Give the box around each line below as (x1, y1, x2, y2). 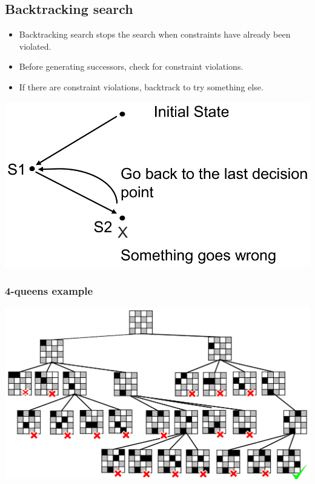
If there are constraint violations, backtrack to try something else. (19, 80, 264, 93)
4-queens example (5, 283, 93, 298)
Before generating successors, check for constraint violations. (19, 60, 244, 73)
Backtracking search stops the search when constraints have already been (19, 28, 291, 41)
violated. (19, 39, 51, 52)
